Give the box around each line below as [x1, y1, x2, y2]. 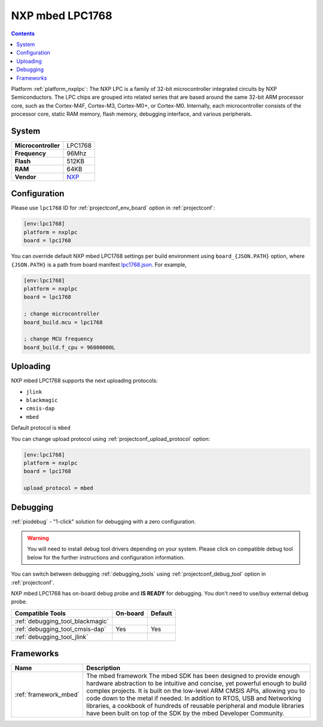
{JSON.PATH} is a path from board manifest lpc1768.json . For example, [11, 261, 187, 268]
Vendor [14, 172, 36, 181]
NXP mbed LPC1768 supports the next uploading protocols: [11, 377, 158, 384]
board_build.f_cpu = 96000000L [23, 344, 116, 351]
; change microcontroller [23, 311, 100, 317]
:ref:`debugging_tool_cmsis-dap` [14, 625, 107, 633]
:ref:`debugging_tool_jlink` [14, 632, 89, 641]
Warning [27, 534, 49, 542]
